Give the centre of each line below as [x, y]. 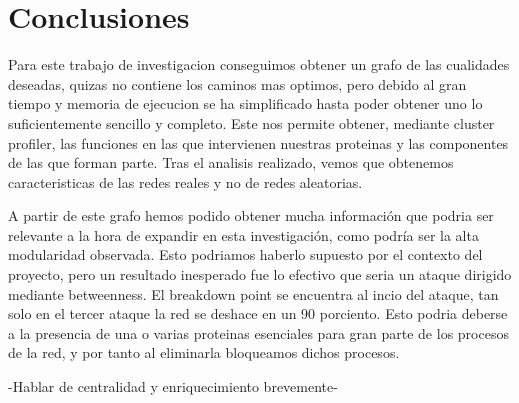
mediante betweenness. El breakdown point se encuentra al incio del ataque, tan [253, 293]
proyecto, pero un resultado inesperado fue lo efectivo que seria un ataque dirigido [260, 274]
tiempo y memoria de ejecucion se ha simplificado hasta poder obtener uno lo [245, 103]
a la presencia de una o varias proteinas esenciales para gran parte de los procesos [258, 332]
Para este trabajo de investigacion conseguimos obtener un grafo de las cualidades [259, 64]
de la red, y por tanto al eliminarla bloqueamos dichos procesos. [204, 352]
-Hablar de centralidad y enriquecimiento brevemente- [173, 386]
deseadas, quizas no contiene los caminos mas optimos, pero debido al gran [237, 83]
